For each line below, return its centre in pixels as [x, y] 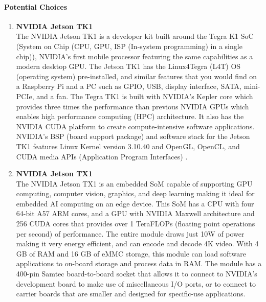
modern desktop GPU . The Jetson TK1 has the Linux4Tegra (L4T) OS [128, 66]
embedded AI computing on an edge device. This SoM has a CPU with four [135, 203]
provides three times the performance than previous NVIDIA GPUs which [132, 106]
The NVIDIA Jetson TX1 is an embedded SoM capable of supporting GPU [134, 183]
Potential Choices [36, 6]
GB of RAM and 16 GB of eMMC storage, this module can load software [131, 253]
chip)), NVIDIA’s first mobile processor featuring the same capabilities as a [135, 56]
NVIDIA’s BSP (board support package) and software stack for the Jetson [133, 136]
